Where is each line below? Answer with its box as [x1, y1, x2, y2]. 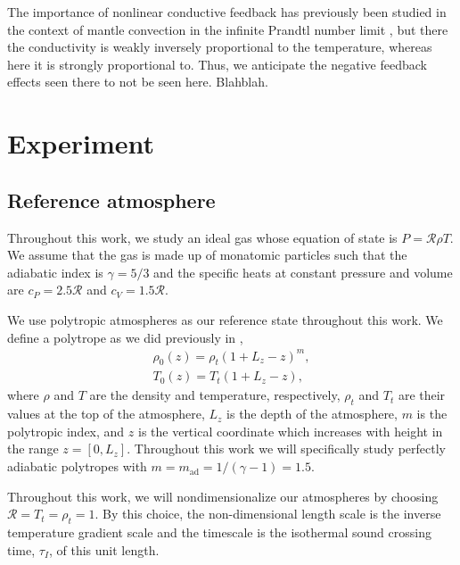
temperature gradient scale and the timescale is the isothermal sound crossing [7, 523, 431, 542]
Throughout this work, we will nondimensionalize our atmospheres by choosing [7, 486, 439, 505]
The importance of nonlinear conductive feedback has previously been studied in [7, 3, 447, 21]
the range [7, 439, 59, 458]
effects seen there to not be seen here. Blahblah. [7, 72, 268, 91]
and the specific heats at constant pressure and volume [153, 262, 453, 281]
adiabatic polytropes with [7, 457, 147, 476]
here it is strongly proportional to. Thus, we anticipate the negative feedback [7, 54, 427, 73]
